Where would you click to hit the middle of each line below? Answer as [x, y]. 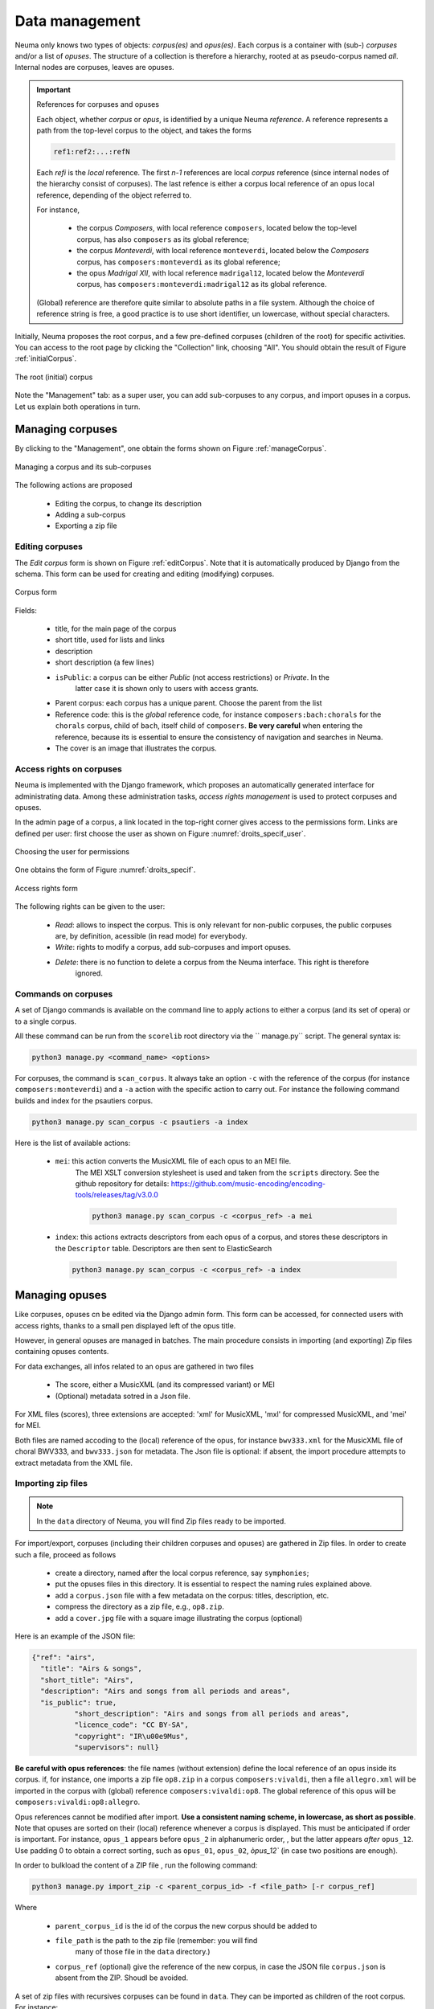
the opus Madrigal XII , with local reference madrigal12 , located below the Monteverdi [221, 272]
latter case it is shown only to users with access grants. [167, 689]
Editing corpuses [49, 546]
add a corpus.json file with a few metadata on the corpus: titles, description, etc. [192, 1595]
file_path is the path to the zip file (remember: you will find [156, 1940]
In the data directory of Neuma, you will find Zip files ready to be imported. [162, 1521]
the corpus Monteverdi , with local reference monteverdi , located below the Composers [223, 251]
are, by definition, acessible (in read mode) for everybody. [151, 936]
